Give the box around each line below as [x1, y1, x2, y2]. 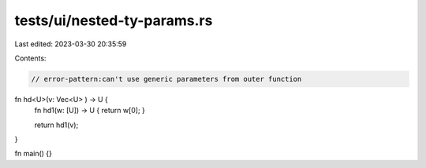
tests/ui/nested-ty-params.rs [14, 12, 213, 29]
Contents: [14, 53, 47, 63]
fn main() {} [14, 149, 53, 159]
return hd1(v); [34, 120, 79, 130]
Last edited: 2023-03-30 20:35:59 [14, 39, 127, 49]
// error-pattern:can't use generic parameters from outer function [31, 75, 302, 83]
